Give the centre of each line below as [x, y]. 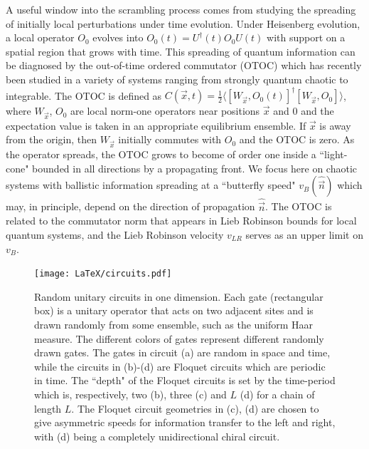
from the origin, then [52, 139]
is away [335, 125]
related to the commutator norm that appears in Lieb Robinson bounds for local [181, 221]
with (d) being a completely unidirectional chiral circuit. [157, 436]
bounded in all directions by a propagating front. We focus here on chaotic [195, 168]
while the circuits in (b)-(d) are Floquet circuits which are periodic [180, 366]
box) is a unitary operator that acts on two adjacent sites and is [174, 310]
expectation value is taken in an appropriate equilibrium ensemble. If [156, 125]
